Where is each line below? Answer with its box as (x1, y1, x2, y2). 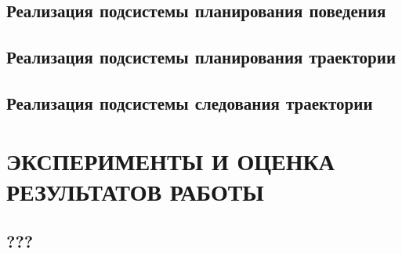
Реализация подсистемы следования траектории (6, 90, 373, 114)
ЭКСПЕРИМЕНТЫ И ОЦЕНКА (6, 144, 335, 176)
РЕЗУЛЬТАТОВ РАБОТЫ (6, 175, 264, 207)
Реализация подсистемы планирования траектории (6, 45, 396, 69)
